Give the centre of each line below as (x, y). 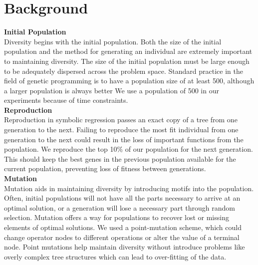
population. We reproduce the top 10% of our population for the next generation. (129, 149)
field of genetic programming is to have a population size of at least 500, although (129, 81)
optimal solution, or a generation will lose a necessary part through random (120, 207)
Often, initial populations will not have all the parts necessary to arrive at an (122, 198)
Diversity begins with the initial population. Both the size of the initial (113, 41)
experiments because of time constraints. (66, 100)
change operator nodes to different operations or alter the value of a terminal (122, 237)
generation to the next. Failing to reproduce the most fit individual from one (121, 130)
